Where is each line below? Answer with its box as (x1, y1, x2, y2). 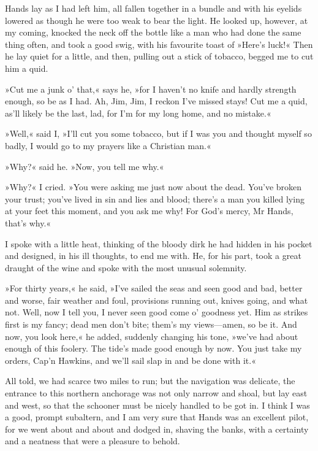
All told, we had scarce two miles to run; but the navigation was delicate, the (5, 374, 295, 387)
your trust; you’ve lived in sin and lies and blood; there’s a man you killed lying (5, 192, 305, 205)
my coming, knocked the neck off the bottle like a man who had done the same (5, 26, 301, 39)
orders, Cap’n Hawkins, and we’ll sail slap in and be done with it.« (5, 353, 256, 366)
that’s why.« (5, 216, 51, 229)
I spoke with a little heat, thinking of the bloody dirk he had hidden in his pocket (5, 237, 312, 250)
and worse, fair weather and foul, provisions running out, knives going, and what (5, 293, 308, 306)
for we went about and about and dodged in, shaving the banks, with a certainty (5, 422, 309, 435)
